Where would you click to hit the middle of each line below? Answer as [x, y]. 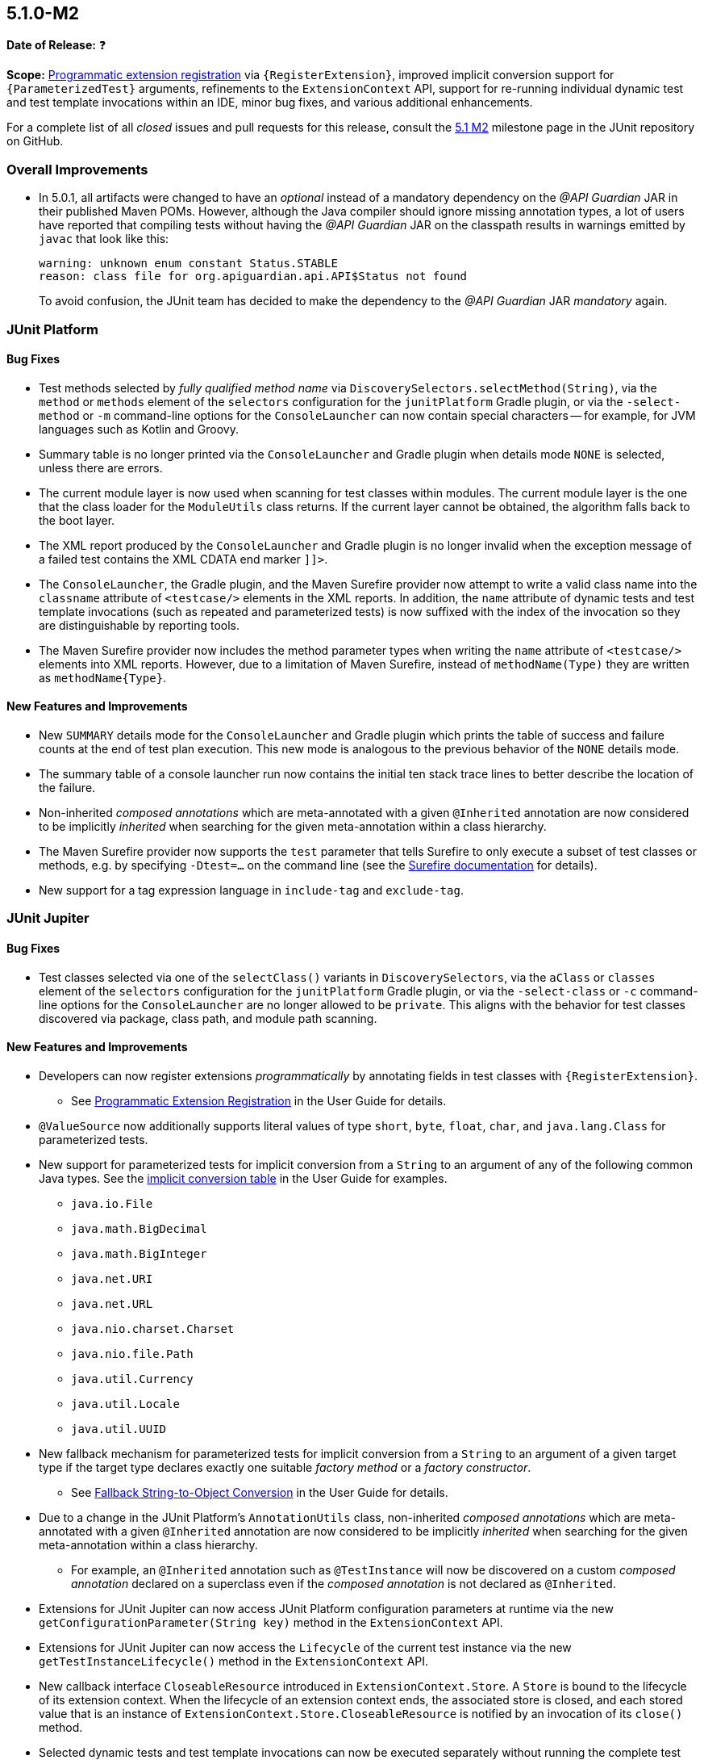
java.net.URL [112, 1303]
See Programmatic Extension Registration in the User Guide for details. [259, 1100]
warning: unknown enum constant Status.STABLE [188, 264]
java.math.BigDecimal [139, 1228]
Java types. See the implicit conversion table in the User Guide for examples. [243, 1178]
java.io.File [112, 1203]
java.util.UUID [119, 1429]
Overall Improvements [77, 169]
